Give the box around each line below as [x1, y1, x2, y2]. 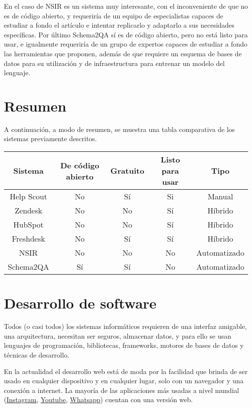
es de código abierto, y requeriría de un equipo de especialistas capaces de [4, 10, 223, 20]
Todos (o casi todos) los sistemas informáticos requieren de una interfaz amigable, [4, 321, 247, 331]
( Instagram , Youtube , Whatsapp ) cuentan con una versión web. [4, 394, 193, 405]
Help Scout [10, 191, 47, 202]
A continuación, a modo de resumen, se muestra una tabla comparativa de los [4, 124, 235, 134]
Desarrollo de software [4, 293, 157, 313]
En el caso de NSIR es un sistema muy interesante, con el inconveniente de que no [4, 1, 248, 11]
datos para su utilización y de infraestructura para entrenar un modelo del [4, 58, 225, 68]
